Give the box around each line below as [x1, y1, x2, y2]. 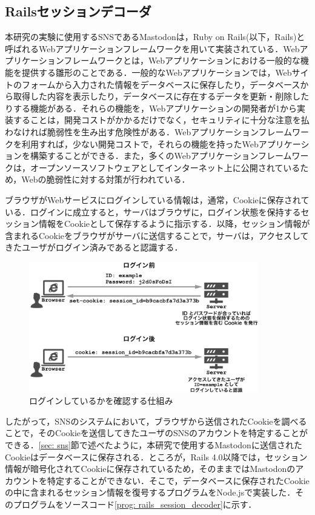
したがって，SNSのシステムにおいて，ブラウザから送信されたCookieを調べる [5, 414, 307, 427]
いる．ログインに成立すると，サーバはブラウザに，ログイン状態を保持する [5, 205, 301, 218]
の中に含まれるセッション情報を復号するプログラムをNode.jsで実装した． [5, 486, 296, 499]
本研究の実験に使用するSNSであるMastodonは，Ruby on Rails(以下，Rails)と [5, 30, 305, 43]
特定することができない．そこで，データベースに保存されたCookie [47, 474, 310, 486]
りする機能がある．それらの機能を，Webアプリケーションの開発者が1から [5, 101, 297, 114]
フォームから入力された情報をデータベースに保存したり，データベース [21, 78, 300, 90]
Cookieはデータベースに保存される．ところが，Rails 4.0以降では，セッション [5, 450, 308, 463]
